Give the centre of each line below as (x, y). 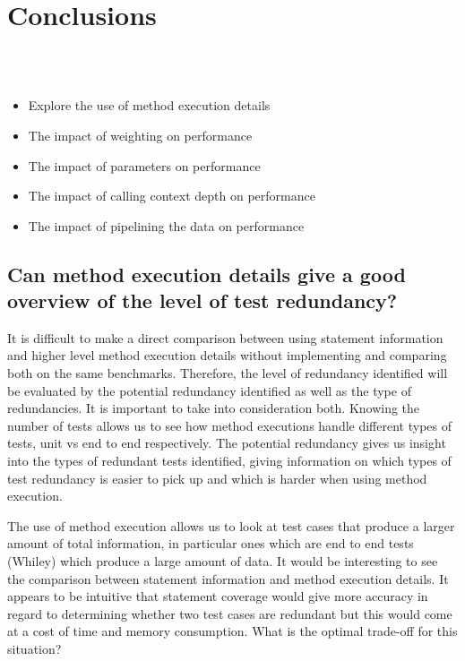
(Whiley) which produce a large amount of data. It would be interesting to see (223, 561)
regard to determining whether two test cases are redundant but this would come (230, 613)
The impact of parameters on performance (144, 165)
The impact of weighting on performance (140, 135)
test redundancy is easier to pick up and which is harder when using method (217, 478)
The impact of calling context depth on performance (172, 196)
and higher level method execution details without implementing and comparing (227, 355)
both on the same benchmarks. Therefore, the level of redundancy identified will (228, 373)
